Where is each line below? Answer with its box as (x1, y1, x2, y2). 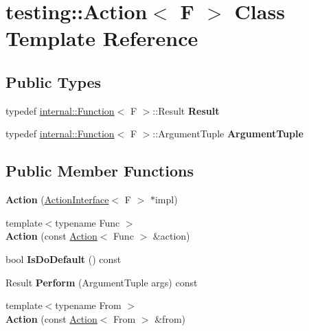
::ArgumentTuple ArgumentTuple (152, 126, 304, 141)
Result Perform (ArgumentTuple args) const (5, 275, 198, 289)
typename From (55, 298, 122, 312)
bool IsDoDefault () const (5, 251, 122, 266)
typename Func (55, 215, 120, 229)
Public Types (5, 71, 102, 92)
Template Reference (5, 24, 198, 52)
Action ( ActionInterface (5, 192, 109, 207)
